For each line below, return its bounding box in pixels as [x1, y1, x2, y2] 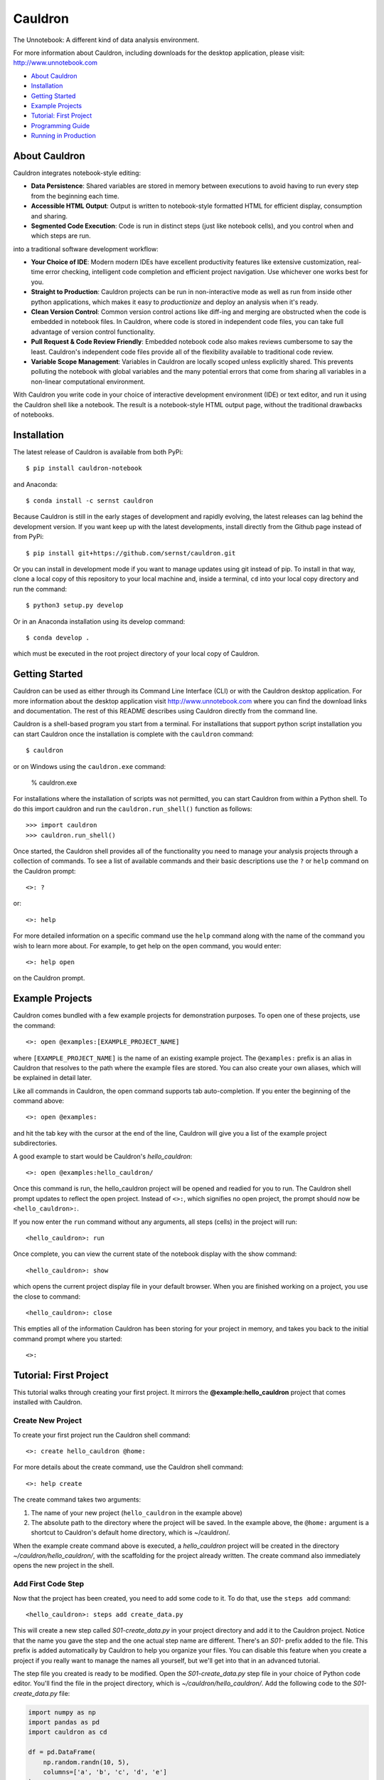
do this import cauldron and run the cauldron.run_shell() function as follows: [13, 805, 252, 813]
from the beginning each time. [31, 192, 120, 200]
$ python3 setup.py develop [26, 602, 124, 609]
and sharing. [31, 211, 68, 220]
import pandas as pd [28, 1718, 100, 1727]
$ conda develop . [26, 634, 90, 642]
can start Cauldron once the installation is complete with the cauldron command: [13, 730, 254, 738]
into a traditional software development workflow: [13, 244, 159, 253]
